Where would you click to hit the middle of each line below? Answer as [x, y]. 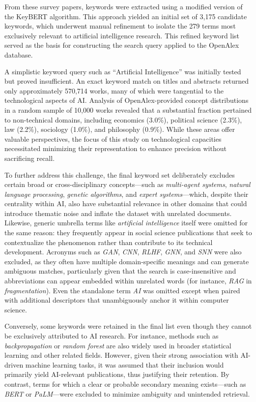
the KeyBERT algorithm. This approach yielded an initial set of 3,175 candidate [126, 16]
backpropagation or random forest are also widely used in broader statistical [118, 345]
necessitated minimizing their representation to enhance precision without [115, 148]
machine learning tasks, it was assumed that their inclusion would [125, 364]
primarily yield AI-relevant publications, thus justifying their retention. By [117, 374]
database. [19, 54]
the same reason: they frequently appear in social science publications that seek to [128, 232]
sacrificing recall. [30, 158]
